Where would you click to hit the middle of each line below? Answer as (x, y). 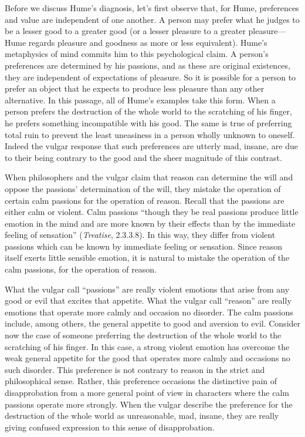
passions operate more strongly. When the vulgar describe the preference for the (149, 404)
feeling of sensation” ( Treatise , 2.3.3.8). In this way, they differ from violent (140, 235)
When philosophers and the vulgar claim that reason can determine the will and (149, 177)
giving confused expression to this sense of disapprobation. (110, 427)
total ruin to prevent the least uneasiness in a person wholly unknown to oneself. (150, 134)
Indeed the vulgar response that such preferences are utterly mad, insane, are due (151, 146)
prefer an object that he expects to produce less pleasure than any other (135, 88)
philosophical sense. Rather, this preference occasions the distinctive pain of (141, 381)
